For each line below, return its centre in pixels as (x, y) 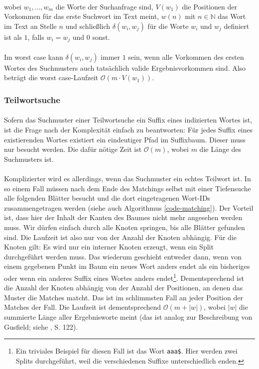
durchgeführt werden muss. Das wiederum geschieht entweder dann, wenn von (123, 256)
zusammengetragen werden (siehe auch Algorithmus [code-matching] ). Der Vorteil (129, 207)
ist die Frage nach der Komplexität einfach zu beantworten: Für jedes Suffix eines (129, 130)
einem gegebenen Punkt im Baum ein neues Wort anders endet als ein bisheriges (127, 266)
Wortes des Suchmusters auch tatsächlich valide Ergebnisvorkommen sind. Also (125, 67)
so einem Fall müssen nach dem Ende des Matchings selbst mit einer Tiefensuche (128, 188)
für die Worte (168, 26)
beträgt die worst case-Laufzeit (51, 77)
